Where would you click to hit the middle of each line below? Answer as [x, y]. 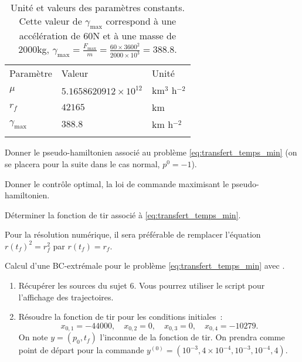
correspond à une [141, 21]
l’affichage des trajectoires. [66, 297]
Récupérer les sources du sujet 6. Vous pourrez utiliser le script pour [142, 285]
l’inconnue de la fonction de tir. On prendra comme [192, 337]
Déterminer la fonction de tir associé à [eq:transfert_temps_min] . [123, 214]
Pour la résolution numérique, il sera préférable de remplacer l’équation [133, 234]
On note [33, 337]
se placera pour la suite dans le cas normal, [82, 163]
